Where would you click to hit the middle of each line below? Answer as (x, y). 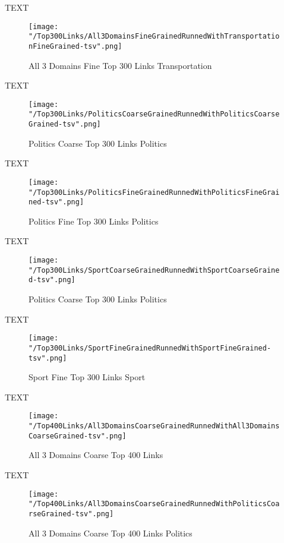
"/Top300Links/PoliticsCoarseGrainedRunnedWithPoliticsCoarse (154, 114)
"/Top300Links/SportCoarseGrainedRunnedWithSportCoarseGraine (154, 270)
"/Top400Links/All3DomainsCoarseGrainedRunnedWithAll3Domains (154, 426)
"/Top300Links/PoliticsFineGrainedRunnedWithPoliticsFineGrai (154, 192)
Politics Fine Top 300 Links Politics (94, 221)
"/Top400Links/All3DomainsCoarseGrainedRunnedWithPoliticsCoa (154, 504)
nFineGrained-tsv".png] (75, 46)
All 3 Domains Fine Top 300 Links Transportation (120, 65)
